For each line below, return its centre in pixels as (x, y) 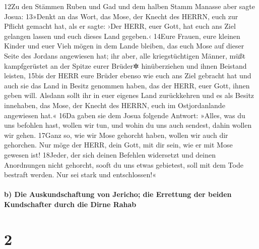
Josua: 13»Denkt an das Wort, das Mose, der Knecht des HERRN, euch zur (121, 16)
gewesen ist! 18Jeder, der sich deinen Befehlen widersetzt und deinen (110, 154)
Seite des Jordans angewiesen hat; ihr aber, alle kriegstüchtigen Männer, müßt (125, 55)
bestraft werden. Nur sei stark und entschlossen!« (80, 175)
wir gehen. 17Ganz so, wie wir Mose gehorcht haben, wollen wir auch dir (116, 135)
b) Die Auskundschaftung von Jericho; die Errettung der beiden (118, 194)
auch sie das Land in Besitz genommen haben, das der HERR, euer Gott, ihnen (127, 85)
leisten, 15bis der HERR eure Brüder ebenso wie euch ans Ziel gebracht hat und (128, 76)
